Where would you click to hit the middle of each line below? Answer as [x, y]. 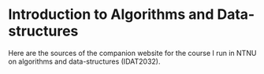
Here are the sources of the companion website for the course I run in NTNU [132, 53]
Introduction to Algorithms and [111, 15]
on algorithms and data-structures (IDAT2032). [84, 61]
